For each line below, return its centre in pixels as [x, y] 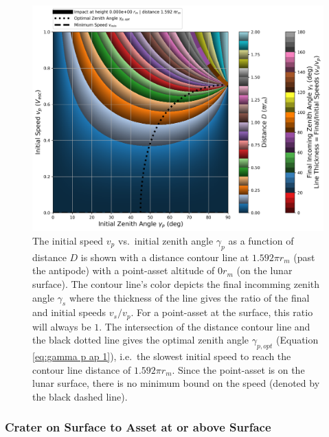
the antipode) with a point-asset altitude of [124, 270]
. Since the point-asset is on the [238, 369]
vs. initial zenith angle [166, 240]
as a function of [261, 240]
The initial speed [68, 240]
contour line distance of [82, 369]
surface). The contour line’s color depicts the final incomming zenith [176, 283]
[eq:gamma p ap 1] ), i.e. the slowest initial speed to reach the [162, 356]
